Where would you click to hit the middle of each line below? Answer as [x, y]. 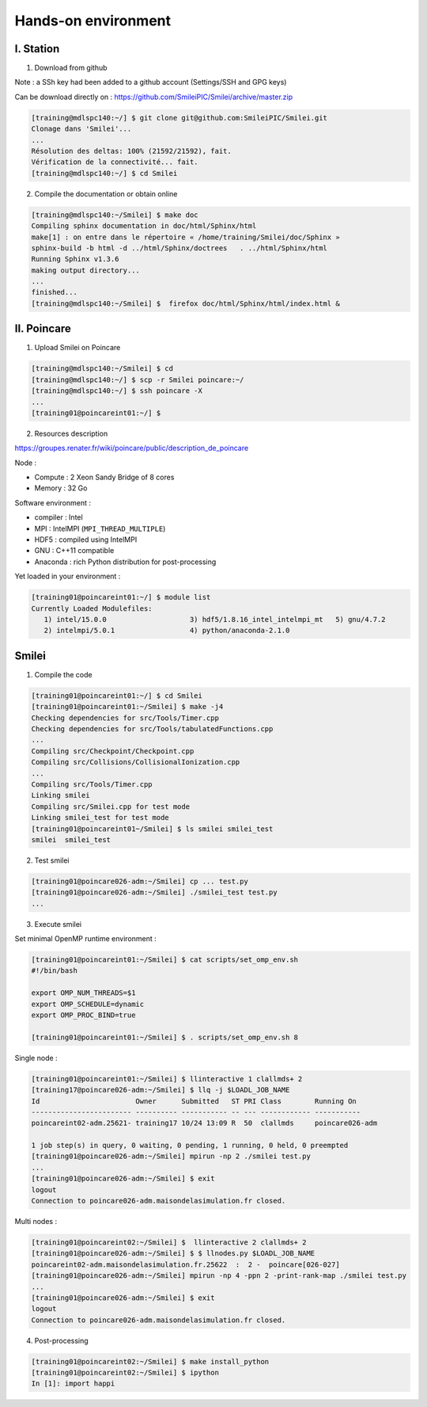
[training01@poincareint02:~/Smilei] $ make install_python [150, 1361]
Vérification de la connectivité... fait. [115, 162]
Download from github [71, 68]
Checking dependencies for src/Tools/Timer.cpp [125, 718]
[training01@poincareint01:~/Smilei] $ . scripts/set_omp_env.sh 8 [165, 1037]
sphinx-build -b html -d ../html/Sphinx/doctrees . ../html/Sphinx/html [179, 248]
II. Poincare [43, 329]
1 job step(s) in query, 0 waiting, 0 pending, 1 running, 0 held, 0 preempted [190, 1146]
